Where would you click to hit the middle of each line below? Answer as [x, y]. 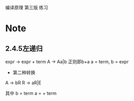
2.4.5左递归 [24, 48]
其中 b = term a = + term [31, 93]
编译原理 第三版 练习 [27, 7]
